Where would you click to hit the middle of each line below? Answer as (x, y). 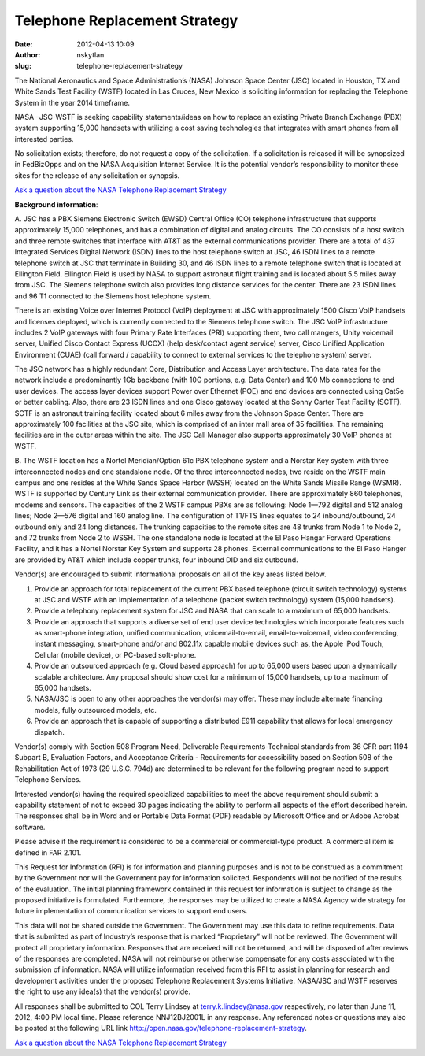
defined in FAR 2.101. (48, 852)
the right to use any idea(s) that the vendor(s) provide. (102, 991)
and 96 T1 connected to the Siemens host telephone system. (113, 296)
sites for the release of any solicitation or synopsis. (97, 175)
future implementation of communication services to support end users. (131, 911)
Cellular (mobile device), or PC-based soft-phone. (115, 654)
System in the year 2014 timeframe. (72, 102)
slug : (23, 66)
